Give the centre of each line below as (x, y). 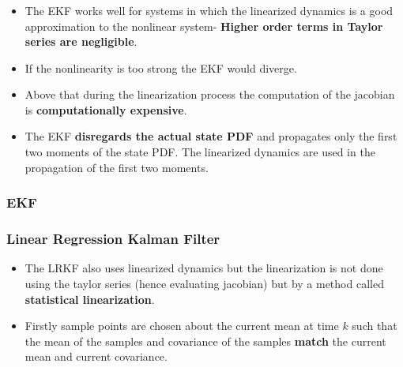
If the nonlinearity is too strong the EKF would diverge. (161, 67)
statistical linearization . (90, 299)
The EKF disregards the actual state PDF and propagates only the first (211, 136)
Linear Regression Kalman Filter (113, 239)
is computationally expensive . (106, 109)
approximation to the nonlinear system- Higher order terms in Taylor (204, 26)
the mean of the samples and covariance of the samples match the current (205, 341)
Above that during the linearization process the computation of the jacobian (210, 94)
